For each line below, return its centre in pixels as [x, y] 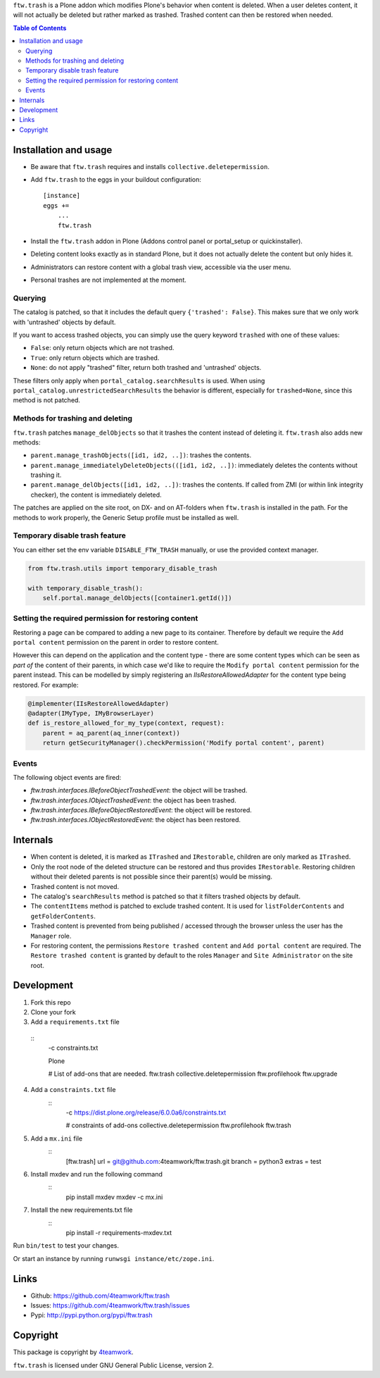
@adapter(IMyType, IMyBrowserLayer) [91, 713]
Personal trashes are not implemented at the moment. [108, 280]
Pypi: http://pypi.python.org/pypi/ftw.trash [91, 1315]
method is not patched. [47, 400]
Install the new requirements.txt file [82, 1210]
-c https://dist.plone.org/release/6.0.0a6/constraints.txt [146, 1112]
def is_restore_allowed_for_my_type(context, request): [126, 723]
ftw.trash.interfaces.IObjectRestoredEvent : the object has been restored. [136, 820]
